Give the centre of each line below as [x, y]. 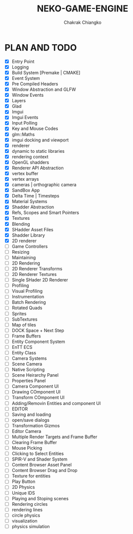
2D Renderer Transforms [37, 269]
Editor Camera [26, 431]
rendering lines [27, 510]
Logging [20, 67]
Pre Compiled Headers [35, 84]
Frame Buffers [26, 336]
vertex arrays [25, 179]
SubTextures [24, 319]
